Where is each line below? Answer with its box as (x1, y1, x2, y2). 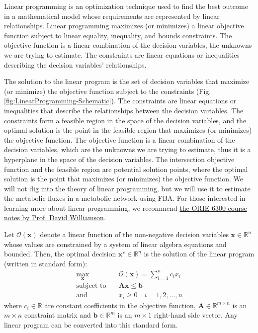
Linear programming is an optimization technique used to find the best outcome (4, 1, 248, 11)
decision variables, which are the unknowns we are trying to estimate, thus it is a (4, 144, 251, 155)
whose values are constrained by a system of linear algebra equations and (4, 239, 227, 249)
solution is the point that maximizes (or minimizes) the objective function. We (4, 173, 244, 184)
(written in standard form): (4, 258, 87, 268)
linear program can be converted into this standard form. (4, 319, 178, 330)
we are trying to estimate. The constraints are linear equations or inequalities (4, 49, 240, 60)
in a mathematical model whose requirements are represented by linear (4, 10, 220, 21)
